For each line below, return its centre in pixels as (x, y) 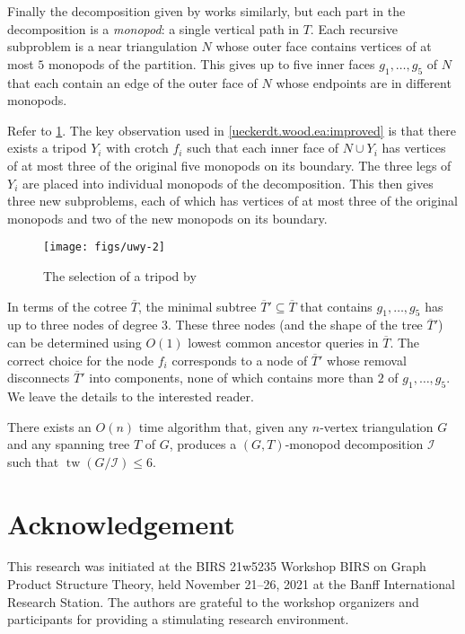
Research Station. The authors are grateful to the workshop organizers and (213, 601)
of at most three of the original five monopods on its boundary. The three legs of (229, 165)
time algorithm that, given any (224, 426)
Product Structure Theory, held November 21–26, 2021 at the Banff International (231, 584)
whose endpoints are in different (364, 82)
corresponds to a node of (240, 360)
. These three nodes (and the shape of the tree (295, 325)
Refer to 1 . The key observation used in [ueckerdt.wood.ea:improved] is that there (232, 130)
